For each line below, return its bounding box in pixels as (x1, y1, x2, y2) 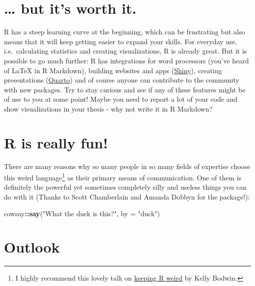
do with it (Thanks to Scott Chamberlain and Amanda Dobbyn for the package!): (4, 192, 250, 202)
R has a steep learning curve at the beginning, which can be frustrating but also (4, 27, 245, 37)
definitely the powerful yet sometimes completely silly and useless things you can (4, 182, 247, 192)
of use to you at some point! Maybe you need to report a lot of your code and (4, 94, 238, 104)
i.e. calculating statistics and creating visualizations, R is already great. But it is (4, 46, 247, 56)
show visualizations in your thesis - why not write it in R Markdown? (4, 103, 213, 114)
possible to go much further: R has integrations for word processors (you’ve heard (4, 55, 249, 65)
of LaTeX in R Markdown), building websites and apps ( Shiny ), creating (4, 65, 222, 75)
